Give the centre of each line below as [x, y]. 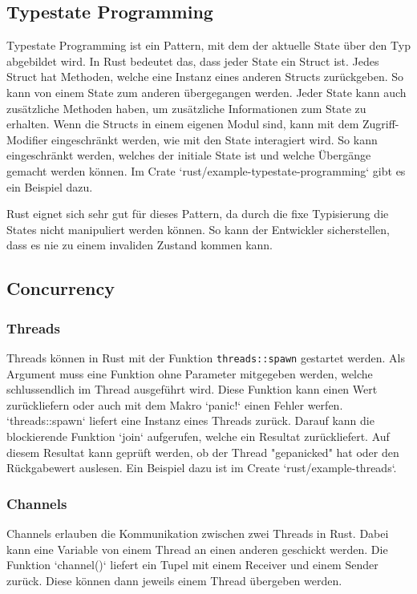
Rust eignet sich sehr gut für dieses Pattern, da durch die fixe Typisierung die [198, 214]
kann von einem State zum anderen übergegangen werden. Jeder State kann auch [206, 92]
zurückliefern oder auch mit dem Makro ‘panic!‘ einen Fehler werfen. [175, 404]
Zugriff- [381, 124]
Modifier [27, 139]
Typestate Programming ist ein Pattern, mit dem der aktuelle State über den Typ [208, 45]
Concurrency [61, 288]
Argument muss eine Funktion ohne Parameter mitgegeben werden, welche [190, 373]
